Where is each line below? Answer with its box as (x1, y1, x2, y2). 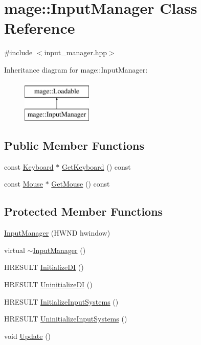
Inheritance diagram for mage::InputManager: (4, 64, 148, 75)
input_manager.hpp (44, 47, 107, 58)
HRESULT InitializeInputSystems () (4, 296, 119, 307)
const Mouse (4, 178, 43, 189)
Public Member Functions (4, 137, 144, 153)
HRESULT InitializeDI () (4, 262, 84, 272)
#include (4, 47, 33, 58)
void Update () (4, 330, 51, 341)
